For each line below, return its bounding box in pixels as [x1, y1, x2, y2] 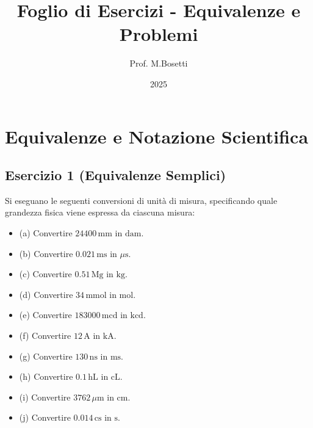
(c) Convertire [19, 267, 72, 280]
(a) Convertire [19, 227, 73, 239]
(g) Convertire [19, 349, 73, 362]
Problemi [119, 21, 198, 46]
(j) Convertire [19, 411, 71, 424]
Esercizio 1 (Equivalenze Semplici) [5, 165, 226, 184]
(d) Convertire [19, 288, 73, 300]
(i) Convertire [19, 390, 71, 403]
